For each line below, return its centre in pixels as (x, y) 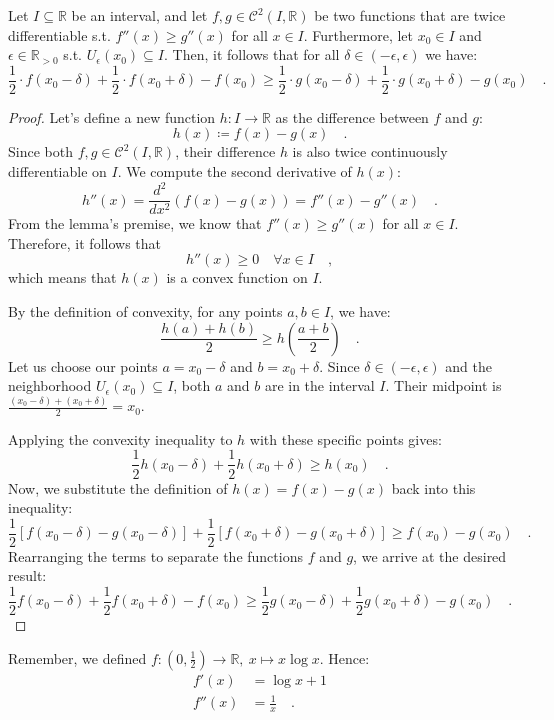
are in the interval (319, 385)
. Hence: (344, 657)
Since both (40, 151)
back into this (433, 487)
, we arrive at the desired (430, 555)
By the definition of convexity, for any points (145, 310)
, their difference (225, 151)
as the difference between (352, 116)
